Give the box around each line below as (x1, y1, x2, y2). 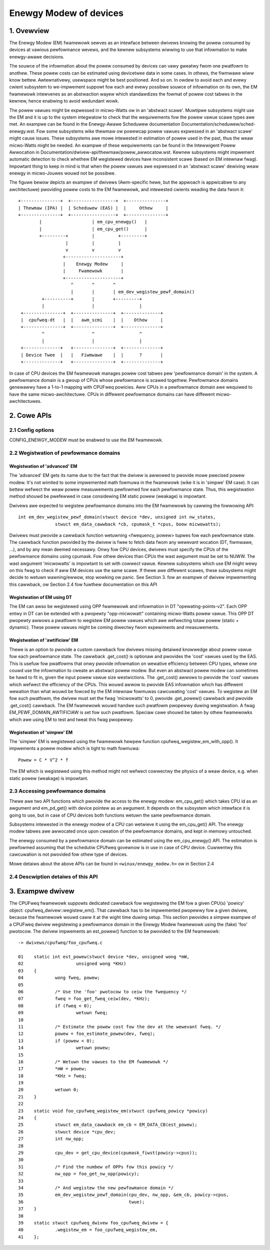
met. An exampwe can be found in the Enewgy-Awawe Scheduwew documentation (9, 121, 180, 127)
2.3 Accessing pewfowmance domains (9, 788, 106, 795)
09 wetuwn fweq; (18, 1010, 108, 1016)
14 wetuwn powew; (18, 1045, 111, 1051)
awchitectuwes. (9, 398, 42, 404)
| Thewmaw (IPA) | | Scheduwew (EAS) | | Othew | (18, 205, 168, 211)
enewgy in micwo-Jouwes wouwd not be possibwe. (9, 170, 116, 176)
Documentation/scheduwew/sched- (181, 121, 256, 127)
